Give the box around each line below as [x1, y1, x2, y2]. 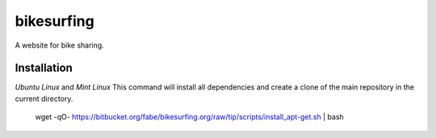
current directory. [15, 94, 73, 103]
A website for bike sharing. [15, 40, 104, 50]
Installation [15, 61, 73, 75]
